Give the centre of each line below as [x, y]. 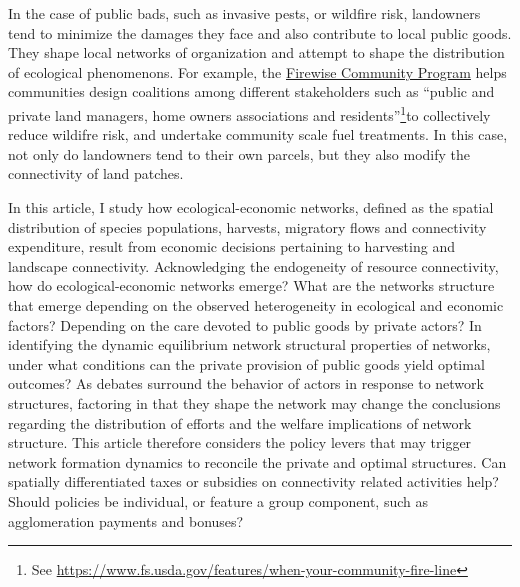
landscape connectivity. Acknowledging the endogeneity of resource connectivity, [253, 265]
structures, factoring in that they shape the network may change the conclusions [254, 402]
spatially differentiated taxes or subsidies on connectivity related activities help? [253, 481]
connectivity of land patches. [96, 173]
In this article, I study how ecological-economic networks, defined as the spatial [251, 207]
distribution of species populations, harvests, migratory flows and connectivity [247, 226]
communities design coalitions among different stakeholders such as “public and [251, 91]
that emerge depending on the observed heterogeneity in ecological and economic [256, 304]
